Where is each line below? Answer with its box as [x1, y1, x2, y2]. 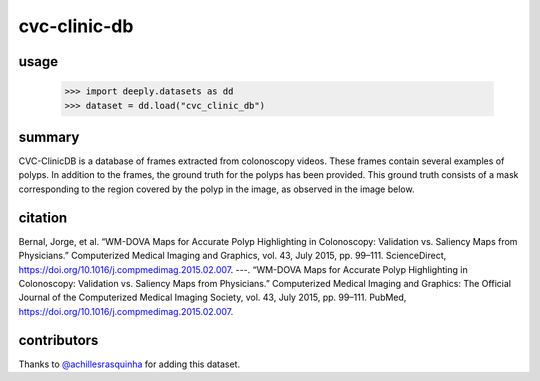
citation [18, 209, 68, 226]
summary [18, 128, 80, 145]
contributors [18, 331, 99, 349]
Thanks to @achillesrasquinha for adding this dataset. [18, 358, 240, 370]
